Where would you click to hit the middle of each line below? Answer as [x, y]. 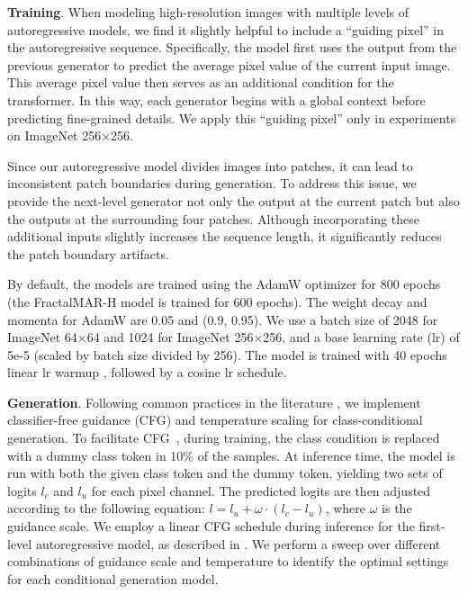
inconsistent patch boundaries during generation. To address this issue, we [212, 183]
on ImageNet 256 [54, 135]
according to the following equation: [106, 508]
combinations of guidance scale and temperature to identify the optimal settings [228, 561]
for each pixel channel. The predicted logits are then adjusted [261, 490]
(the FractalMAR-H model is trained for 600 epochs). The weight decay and [217, 301]
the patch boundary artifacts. [88, 253]
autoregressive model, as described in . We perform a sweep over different [238, 543]
